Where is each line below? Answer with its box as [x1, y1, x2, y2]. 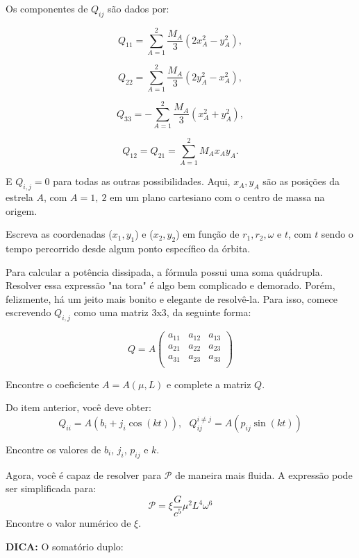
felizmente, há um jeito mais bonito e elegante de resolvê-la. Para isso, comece [6, 291, 338, 306]
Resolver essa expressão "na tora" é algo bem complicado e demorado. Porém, [6, 278, 335, 293]
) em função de [176, 227, 240, 241]
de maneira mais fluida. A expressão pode [175, 467, 353, 482]
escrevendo [6, 305, 51, 320]
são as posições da [262, 174, 340, 189]
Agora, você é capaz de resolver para [6, 467, 162, 482]
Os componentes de [6, 1, 88, 15]
